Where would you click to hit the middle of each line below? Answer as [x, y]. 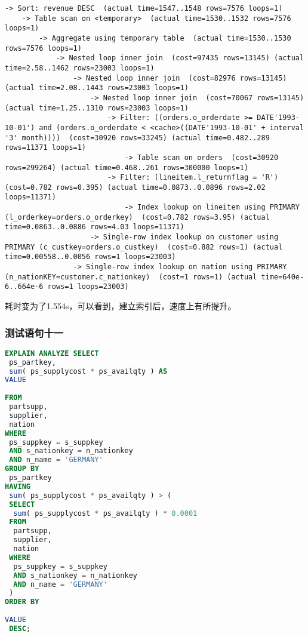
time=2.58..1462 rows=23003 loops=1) [80, 68]
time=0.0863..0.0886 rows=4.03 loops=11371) [95, 227]
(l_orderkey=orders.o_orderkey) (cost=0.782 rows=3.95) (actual [137, 217]
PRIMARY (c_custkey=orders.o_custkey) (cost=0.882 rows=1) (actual [144, 247]
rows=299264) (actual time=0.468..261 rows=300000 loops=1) [127, 167]
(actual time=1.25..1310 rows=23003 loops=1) [97, 108]
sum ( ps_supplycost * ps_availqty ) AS [88, 371]
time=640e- [283, 277]
